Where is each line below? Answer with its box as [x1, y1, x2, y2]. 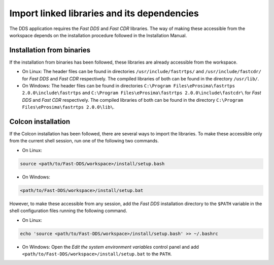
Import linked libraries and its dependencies [9, 8, 199, 19]
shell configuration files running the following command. [9, 208, 127, 214]
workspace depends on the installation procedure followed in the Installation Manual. [9, 32, 187, 38]
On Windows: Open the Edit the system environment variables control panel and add [22, 244, 199, 250]
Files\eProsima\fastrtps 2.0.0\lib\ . [22, 104, 115, 110]
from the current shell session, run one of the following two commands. [9, 138, 159, 144]
